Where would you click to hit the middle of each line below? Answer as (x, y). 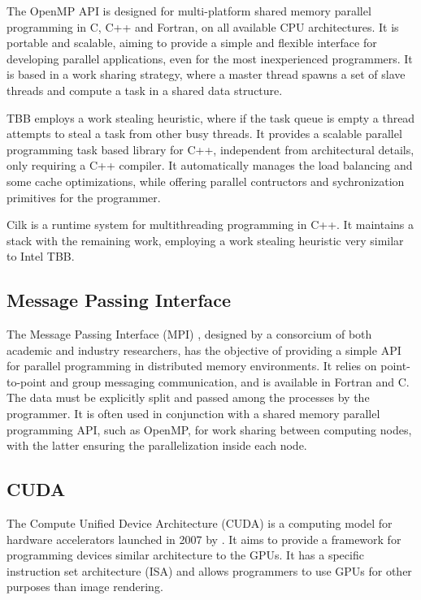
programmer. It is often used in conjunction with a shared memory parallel (193, 414)
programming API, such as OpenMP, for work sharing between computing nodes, (209, 429)
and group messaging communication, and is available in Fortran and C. (230, 381)
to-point (27, 381)
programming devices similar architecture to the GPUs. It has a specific (185, 555)
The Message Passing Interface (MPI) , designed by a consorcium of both (189, 334)
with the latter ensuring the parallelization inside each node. (157, 445)
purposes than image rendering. (85, 587)
